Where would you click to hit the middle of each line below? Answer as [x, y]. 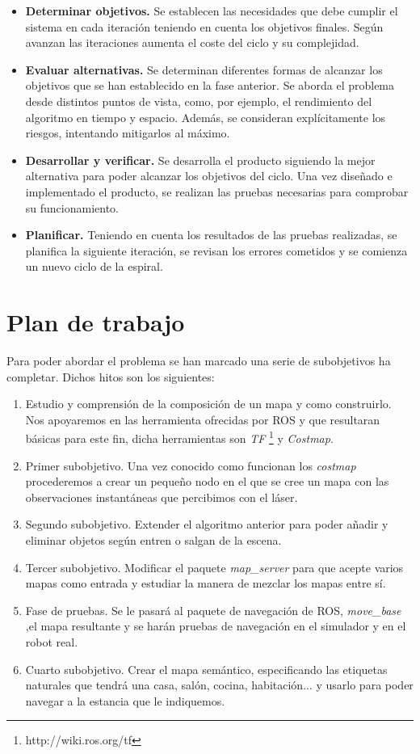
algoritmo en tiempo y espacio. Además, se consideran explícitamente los [206, 117]
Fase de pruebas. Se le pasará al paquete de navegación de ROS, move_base [213, 610]
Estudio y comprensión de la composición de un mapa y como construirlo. [208, 404]
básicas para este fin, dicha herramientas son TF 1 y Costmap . [179, 437]
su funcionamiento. [72, 207]
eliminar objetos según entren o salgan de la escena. [153, 540]
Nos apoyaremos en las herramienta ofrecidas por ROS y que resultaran [203, 419]
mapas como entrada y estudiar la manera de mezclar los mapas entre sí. [206, 583]
